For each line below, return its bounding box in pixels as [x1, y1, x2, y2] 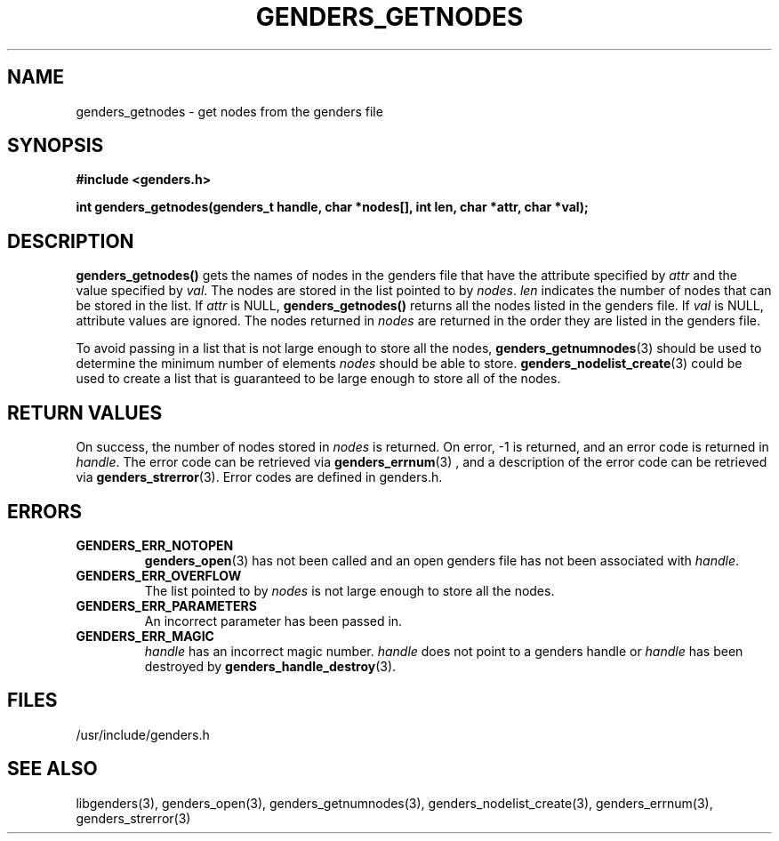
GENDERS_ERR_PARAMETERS [76, 597, 257, 613]
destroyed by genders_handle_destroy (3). [144, 658, 397, 674]
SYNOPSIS [7, 134, 104, 157]
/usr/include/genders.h [76, 726, 210, 742]
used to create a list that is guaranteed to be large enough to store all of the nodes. [76, 371, 561, 387]
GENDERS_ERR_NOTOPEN [76, 537, 234, 553]
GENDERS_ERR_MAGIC [76, 628, 214, 644]
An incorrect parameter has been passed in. [144, 613, 403, 629]
